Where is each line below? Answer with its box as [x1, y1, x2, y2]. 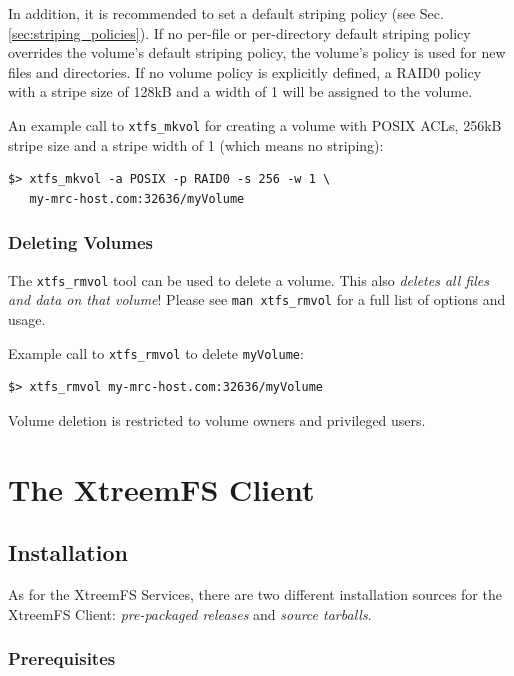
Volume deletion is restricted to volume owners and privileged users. [8, 409, 426, 430]
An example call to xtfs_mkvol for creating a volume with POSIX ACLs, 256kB [8, 114, 502, 135]
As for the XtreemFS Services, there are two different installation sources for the [8, 583, 502, 604]
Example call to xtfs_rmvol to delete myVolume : [8, 342, 304, 363]
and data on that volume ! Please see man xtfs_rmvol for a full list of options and [8, 289, 506, 310]
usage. [8, 308, 46, 329]
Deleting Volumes [8, 230, 153, 255]
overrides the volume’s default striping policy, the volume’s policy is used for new [8, 42, 506, 63]
